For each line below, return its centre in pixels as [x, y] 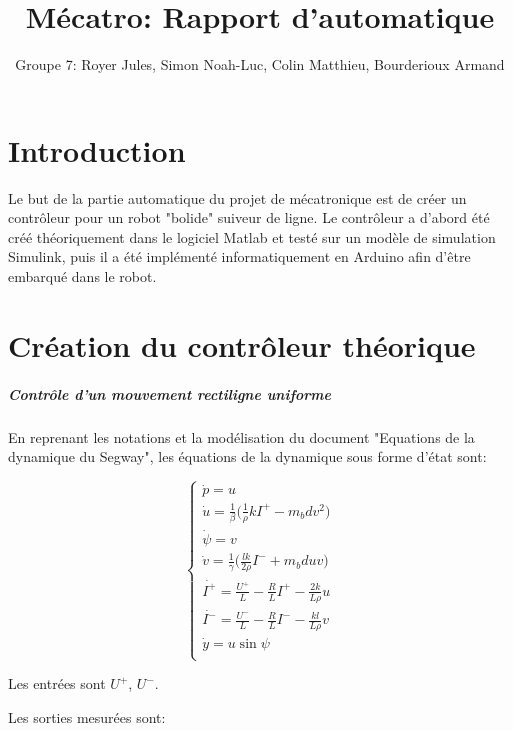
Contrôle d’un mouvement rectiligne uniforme [170, 393]
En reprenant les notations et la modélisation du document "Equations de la [241, 436]
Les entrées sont [57, 683]
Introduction [97, 149]
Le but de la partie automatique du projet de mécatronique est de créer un [237, 197]
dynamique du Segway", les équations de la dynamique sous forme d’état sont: [247, 456]
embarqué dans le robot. [82, 276]
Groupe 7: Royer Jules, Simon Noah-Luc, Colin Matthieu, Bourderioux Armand [260, 64]
